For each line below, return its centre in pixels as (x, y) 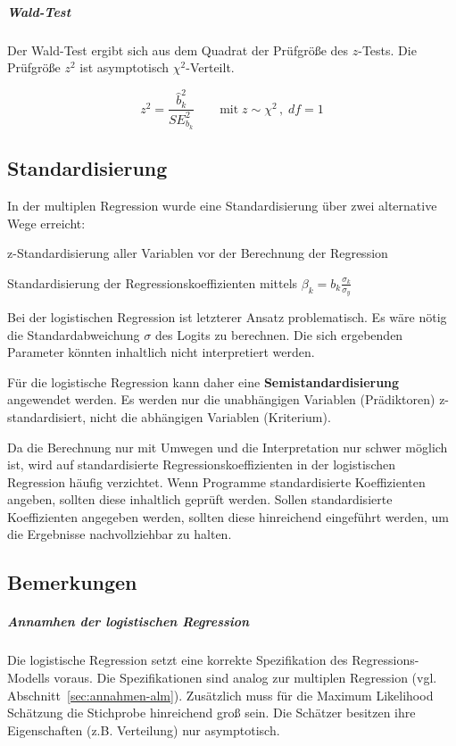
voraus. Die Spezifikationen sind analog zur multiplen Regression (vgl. (245, 678)
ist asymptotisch (124, 67)
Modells (29, 678)
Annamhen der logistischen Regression (129, 622)
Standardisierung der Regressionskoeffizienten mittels (153, 282)
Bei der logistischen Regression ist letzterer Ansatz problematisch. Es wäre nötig (227, 316)
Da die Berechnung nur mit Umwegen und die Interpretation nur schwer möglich (228, 447)
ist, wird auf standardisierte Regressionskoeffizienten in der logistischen (201, 464)
